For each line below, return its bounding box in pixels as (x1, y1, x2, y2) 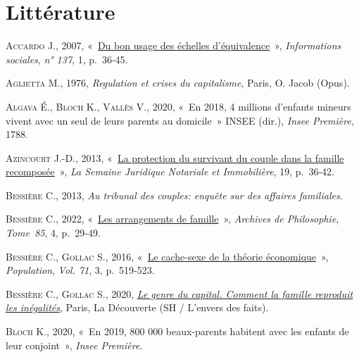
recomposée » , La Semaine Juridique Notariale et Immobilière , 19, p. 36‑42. (6, 164, 334, 179)
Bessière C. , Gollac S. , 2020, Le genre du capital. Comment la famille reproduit (6, 286, 353, 301)
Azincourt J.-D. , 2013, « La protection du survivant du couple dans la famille (6, 150, 344, 165)
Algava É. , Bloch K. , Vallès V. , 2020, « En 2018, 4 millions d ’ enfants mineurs (6, 99, 351, 113)
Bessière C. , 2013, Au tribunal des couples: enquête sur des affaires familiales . (6, 187, 343, 202)
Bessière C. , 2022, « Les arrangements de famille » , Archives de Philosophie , (6, 211, 339, 226)
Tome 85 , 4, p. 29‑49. (6, 225, 101, 240)
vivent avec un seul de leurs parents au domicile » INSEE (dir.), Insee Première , (6, 113, 354, 127)
